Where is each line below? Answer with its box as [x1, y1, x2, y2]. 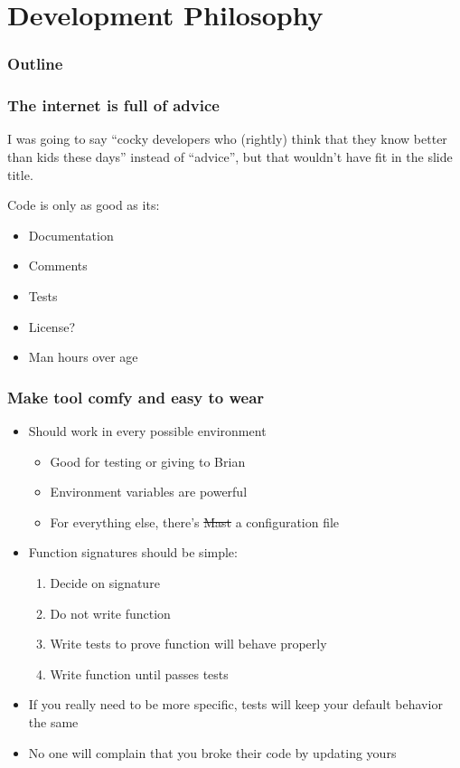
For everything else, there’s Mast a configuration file [50, 512, 340, 531]
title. [7, 165, 33, 184]
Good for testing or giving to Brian [50, 451, 246, 470]
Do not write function [50, 603, 171, 622]
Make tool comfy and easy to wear [7, 385, 265, 408]
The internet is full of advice [7, 94, 220, 117]
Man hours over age [28, 347, 138, 366]
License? [28, 317, 75, 336]
